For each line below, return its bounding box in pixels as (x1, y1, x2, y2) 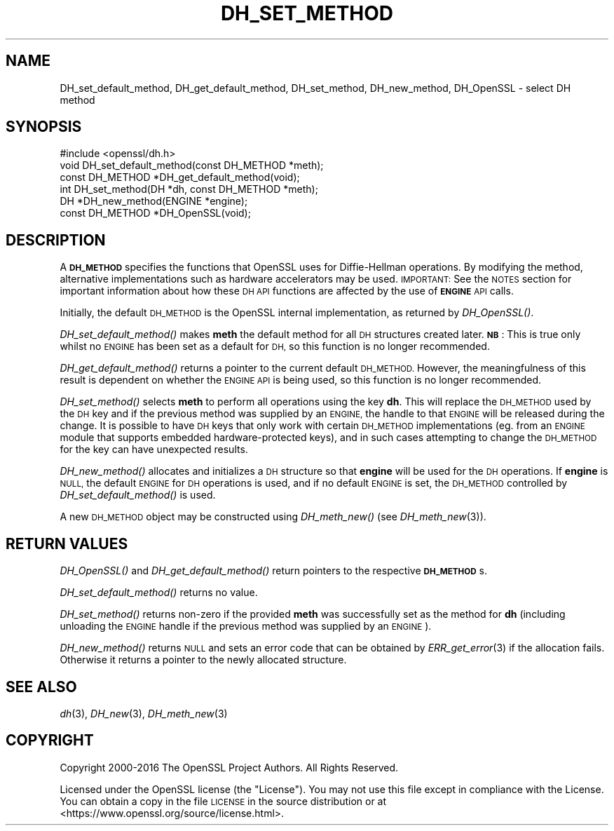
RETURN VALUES (6, 534, 128, 553)
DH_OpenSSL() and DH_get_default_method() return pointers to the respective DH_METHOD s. (60, 565, 488, 577)
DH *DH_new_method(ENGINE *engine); (60, 195, 248, 208)
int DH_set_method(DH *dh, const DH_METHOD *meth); (60, 183, 318, 196)
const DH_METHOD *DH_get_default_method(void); (60, 171, 300, 184)
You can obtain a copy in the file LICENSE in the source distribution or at (60, 795, 387, 807)
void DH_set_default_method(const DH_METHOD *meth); (60, 159, 324, 172)
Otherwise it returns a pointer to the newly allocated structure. (60, 654, 347, 666)
